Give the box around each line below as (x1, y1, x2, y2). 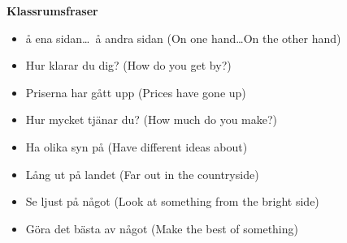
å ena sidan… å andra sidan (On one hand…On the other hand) (25, 29, 341, 46)
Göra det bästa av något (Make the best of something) (25, 220, 298, 237)
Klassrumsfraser (7, 2, 98, 19)
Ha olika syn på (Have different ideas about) (25, 138, 248, 155)
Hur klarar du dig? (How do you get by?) (25, 57, 232, 74)
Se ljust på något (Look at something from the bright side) (25, 193, 319, 210)
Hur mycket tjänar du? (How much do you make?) (25, 111, 278, 128)
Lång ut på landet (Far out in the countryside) (25, 165, 259, 182)
